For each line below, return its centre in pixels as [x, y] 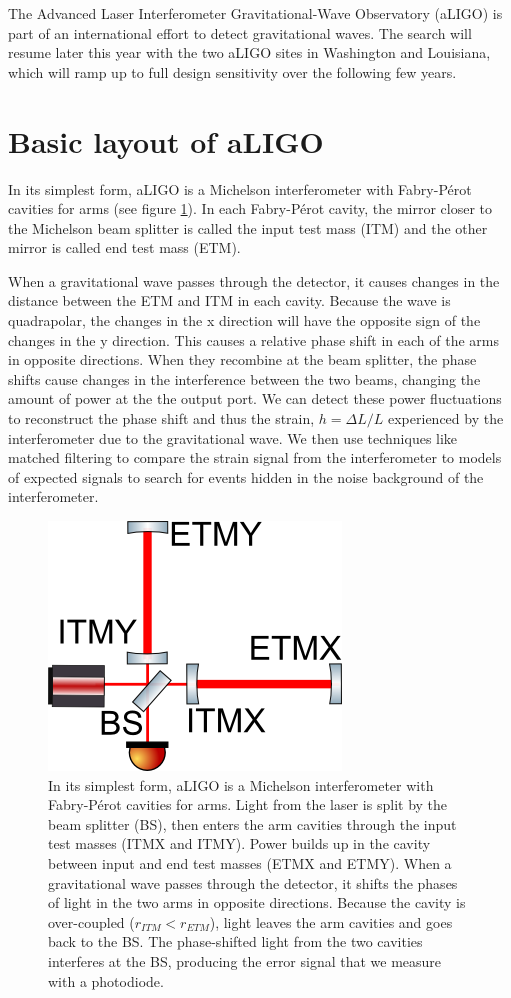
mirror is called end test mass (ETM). [124, 247]
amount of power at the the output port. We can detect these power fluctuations [255, 398]
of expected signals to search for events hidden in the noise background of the [246, 476]
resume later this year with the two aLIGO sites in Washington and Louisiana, [249, 52]
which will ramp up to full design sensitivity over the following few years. [232, 71]
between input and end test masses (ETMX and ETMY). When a [250, 862]
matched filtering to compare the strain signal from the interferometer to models [255, 457]
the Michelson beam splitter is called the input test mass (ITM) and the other [248, 227]
